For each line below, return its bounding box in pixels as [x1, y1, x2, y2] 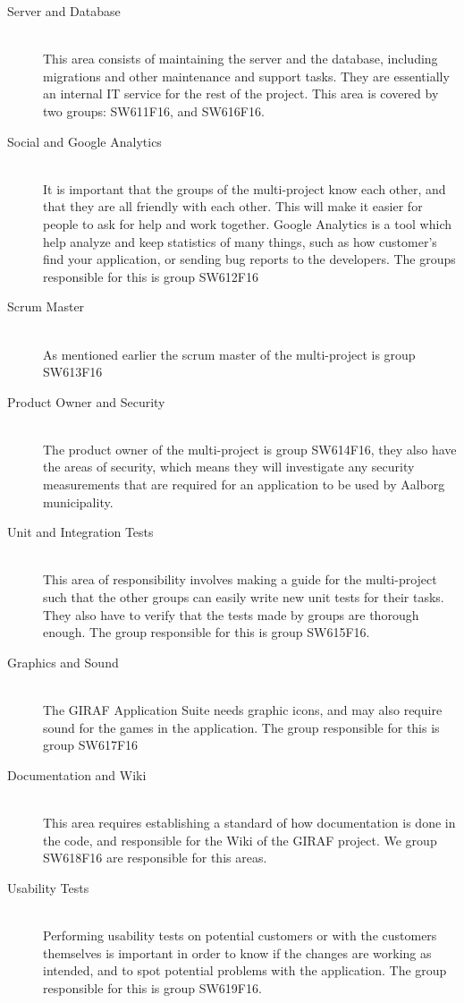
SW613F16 [43, 362, 103, 381]
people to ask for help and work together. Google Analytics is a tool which [43, 214, 452, 233]
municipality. [43, 492, 114, 511]
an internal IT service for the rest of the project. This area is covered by [43, 84, 439, 103]
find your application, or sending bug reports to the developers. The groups [43, 250, 456, 268]
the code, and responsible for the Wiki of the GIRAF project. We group [43, 830, 437, 849]
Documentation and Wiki [7, 765, 147, 784]
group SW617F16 [43, 735, 139, 754]
